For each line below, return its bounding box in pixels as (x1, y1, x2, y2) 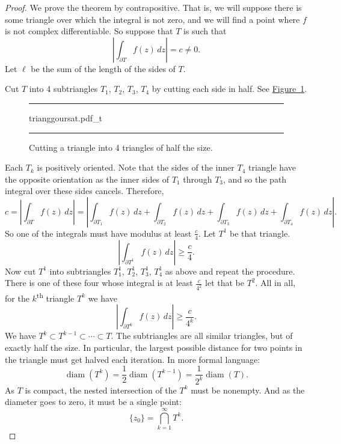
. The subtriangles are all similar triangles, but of (111, 329, 293, 342)
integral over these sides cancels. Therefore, (5, 184, 164, 197)
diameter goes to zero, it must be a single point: (5, 395, 182, 408)
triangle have (248, 161, 296, 174)
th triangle (36, 290, 75, 304)
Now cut (5, 264, 36, 277)
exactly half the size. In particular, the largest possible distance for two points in (5, 341, 303, 354)
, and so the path (223, 172, 287, 185)
